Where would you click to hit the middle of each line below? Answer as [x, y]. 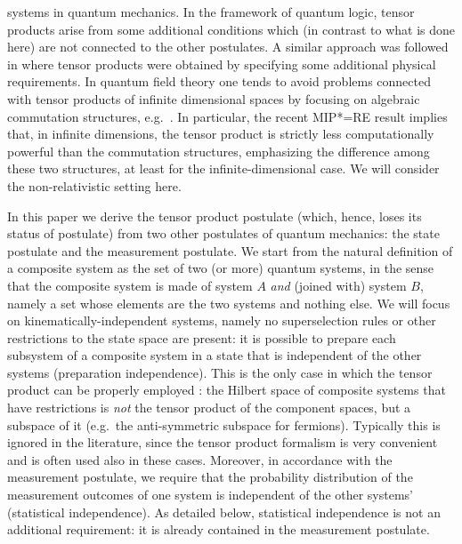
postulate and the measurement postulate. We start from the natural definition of [230, 250]
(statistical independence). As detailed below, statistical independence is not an [224, 512]
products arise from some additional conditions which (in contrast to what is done [231, 29]
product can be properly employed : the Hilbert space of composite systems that [227, 390]
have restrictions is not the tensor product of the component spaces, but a [209, 408]
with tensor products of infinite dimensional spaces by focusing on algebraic [214, 98]
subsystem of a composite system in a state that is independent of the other [215, 355]
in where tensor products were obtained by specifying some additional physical [222, 64]
